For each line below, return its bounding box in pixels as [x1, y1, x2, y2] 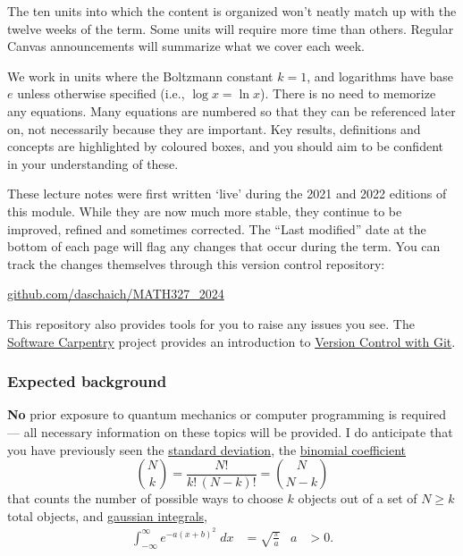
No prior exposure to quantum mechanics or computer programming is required [7, 405, 447, 424]
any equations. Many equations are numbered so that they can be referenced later [7, 101, 456, 120]
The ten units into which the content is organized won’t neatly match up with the [7, 2, 457, 20]
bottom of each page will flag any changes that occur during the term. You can [7, 237, 441, 256]
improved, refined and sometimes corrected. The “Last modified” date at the [7, 219, 426, 238]
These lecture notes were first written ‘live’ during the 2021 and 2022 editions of [7, 184, 447, 203]
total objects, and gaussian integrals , [7, 506, 207, 525]
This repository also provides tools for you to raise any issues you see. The [7, 314, 415, 333]
